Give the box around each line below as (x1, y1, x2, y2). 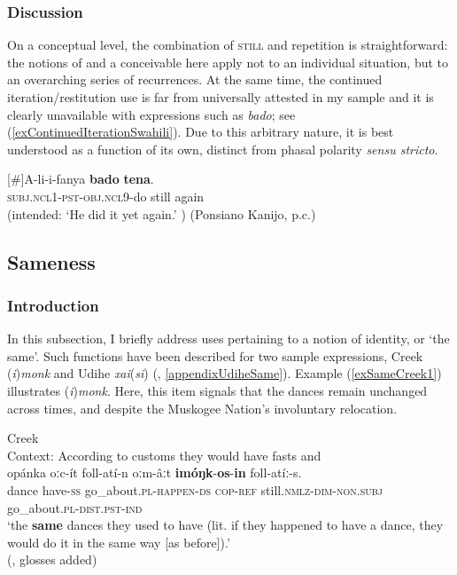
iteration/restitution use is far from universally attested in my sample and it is (7, 88, 434, 106)
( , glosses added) (7, 550, 97, 569)
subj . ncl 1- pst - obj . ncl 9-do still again (7, 186, 205, 205)
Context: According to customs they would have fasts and (7, 445, 321, 464)
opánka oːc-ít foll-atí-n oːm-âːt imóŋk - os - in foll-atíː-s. (7, 463, 302, 482)
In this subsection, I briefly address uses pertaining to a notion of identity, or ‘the (7, 329, 450, 348)
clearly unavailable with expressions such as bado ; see (7, 105, 296, 123)
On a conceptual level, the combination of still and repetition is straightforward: (7, 35, 448, 54)
